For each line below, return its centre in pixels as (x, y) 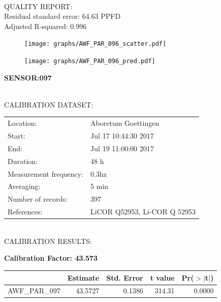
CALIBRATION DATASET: (49, 104)
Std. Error (125, 277)
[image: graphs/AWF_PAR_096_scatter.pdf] (96, 44)
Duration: (23, 161)
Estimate (83, 277)
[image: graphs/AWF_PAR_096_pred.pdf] (90, 61)
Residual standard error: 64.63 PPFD (62, 16)
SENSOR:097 (28, 77)
